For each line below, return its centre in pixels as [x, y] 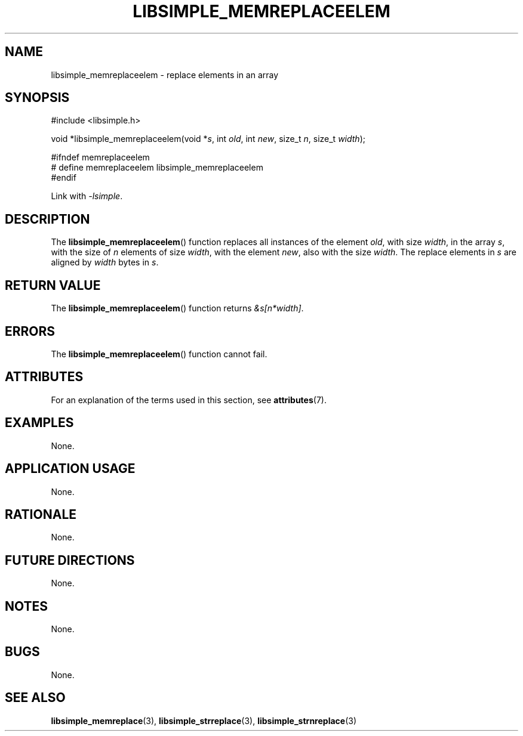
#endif [64, 178]
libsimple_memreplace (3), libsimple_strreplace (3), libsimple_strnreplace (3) [204, 720]
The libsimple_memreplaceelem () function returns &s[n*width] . [177, 308]
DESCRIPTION [47, 219]
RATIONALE [41, 514]
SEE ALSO [35, 698]
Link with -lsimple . [87, 196]
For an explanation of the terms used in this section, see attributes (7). [189, 400]
